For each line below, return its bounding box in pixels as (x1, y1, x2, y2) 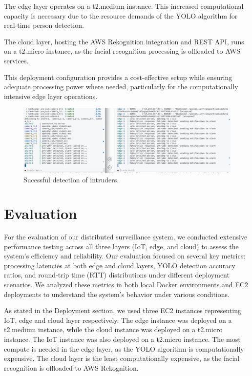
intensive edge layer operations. (4, 91, 98, 101)
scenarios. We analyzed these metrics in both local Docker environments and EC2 (4, 279, 248, 289)
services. (4, 55, 29, 65)
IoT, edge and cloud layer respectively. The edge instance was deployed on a (4, 315, 232, 325)
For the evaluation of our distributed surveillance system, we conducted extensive (4, 231, 248, 241)
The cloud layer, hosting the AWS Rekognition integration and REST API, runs (4, 36, 244, 46)
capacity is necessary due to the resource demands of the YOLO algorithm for (4, 10, 238, 20)
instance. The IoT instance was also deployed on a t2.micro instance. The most (4, 334, 241, 344)
